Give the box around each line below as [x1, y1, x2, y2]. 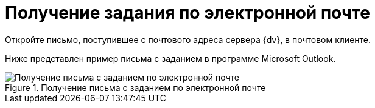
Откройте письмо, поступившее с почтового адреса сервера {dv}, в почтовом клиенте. [5, 34, 371, 45]
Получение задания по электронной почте [5, 2, 371, 23]
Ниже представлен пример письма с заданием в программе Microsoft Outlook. [5, 53, 336, 64]
